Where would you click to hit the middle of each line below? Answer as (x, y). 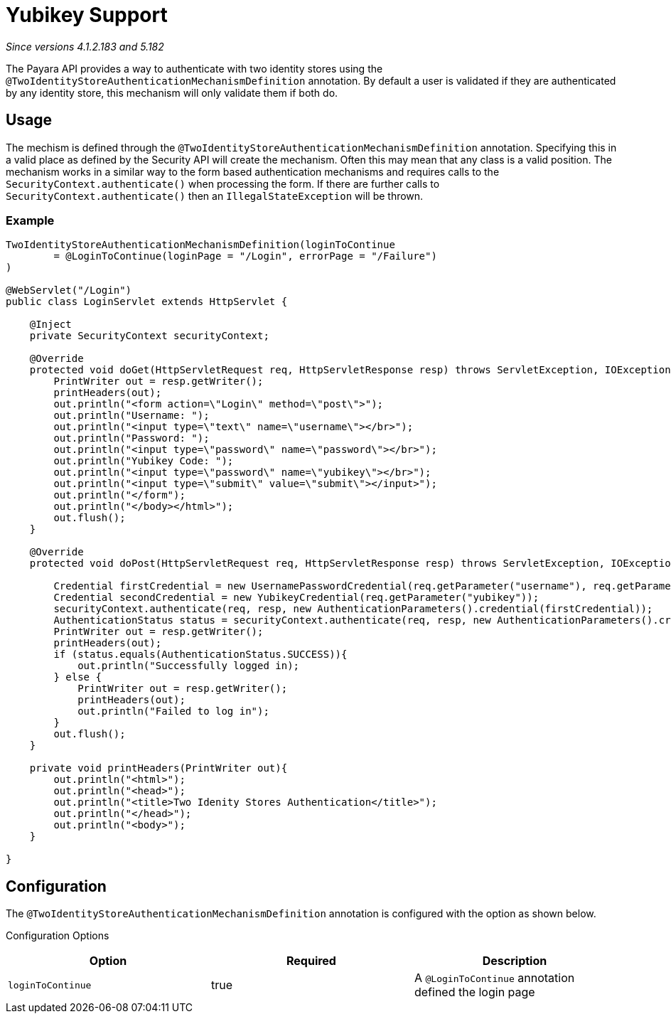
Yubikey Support (87, 15)
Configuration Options (58, 936)
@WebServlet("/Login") (69, 290)
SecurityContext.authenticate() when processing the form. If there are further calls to (223, 183)
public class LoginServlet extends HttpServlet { (147, 302)
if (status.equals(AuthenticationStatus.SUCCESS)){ (200, 655)
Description (515, 961)
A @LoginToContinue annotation (494, 978)
